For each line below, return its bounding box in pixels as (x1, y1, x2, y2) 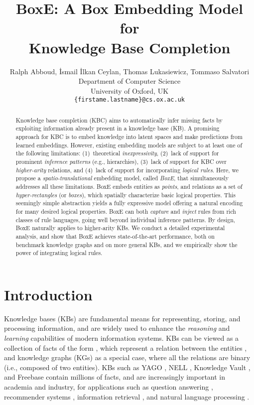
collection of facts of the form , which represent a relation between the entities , (4, 342, 247, 353)
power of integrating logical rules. (15, 249, 103, 257)
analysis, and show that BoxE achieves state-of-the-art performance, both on (15, 232, 215, 240)
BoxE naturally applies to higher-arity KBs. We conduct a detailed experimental (15, 224, 225, 232)
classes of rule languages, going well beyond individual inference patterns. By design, (15, 215, 236, 224)
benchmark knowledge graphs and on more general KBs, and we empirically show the (15, 240, 238, 249)
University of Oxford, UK (90, 85, 169, 96)
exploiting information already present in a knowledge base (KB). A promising (15, 124, 220, 133)
